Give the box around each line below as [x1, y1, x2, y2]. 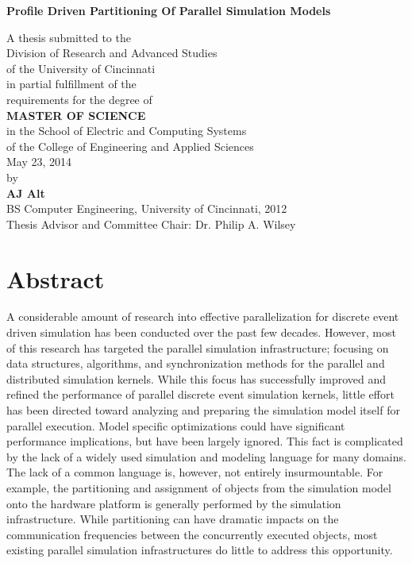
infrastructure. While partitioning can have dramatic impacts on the [6, 511, 339, 527]
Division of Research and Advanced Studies [6, 44, 218, 61]
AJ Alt [6, 184, 45, 201]
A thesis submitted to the [6, 29, 131, 45]
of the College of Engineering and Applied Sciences [6, 137, 254, 154]
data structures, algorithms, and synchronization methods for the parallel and [6, 355, 385, 372]
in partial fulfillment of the [6, 75, 137, 92]
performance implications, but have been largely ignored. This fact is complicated [6, 433, 403, 449]
